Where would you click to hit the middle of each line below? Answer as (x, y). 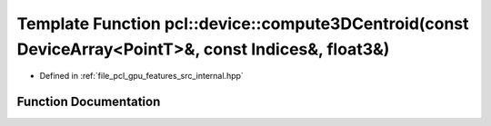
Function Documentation (89, 102)
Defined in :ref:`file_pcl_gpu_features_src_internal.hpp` (142, 76)
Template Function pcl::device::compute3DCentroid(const (243, 24)
